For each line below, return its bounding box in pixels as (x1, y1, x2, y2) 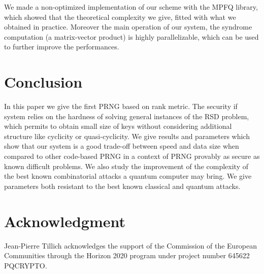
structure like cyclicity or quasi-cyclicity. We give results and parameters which (4, 130, 250, 141)
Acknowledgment (4, 210, 125, 231)
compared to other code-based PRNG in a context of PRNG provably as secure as (4, 151, 260, 161)
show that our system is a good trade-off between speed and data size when (4, 141, 239, 151)
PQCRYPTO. (4, 260, 47, 270)
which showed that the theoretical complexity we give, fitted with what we (4, 11, 236, 22)
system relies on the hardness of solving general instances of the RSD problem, (4, 111, 249, 121)
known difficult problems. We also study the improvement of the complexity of (4, 160, 248, 171)
